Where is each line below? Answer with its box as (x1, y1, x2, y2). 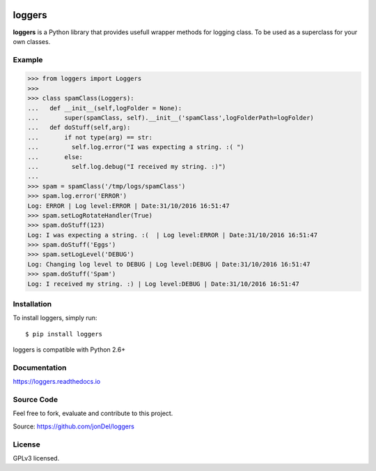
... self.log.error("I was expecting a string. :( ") (27, 143, 244, 151)
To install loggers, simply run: (13, 314, 97, 322)
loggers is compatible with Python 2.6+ (13, 345, 125, 354)
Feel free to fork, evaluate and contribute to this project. (13, 409, 173, 418)
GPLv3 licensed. (13, 454, 60, 462)
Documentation (13, 363, 67, 373)
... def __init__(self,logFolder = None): (27, 104, 182, 112)
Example (13, 54, 43, 64)
